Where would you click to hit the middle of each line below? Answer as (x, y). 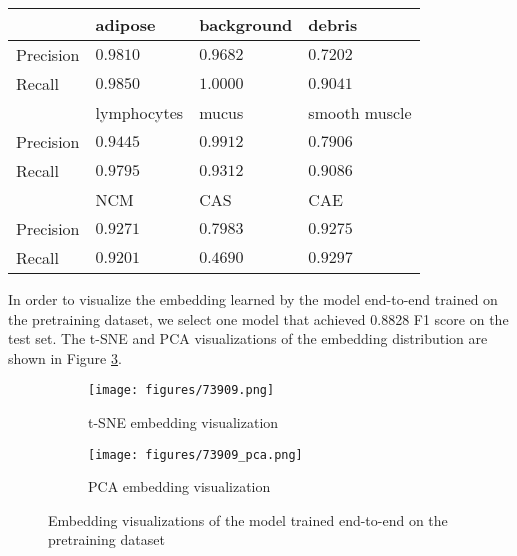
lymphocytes (139, 112)
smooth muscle (360, 112)
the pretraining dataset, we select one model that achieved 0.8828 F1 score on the (258, 318)
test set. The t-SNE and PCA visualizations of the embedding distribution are (248, 338)
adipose (125, 24)
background (246, 24)
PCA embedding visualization (179, 486)
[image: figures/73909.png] (181, 390)
